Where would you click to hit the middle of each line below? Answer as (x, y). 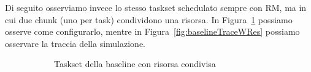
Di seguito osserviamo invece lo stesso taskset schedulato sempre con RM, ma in (156, 7)
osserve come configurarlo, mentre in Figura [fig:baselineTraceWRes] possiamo (152, 31)
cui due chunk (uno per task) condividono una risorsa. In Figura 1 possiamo (149, 19)
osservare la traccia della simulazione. (75, 43)
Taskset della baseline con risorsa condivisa (135, 64)
